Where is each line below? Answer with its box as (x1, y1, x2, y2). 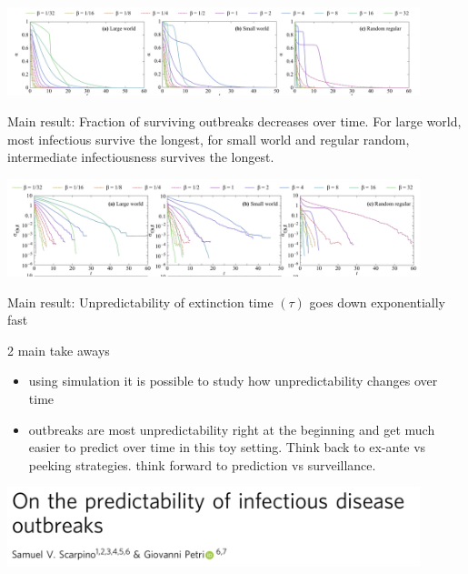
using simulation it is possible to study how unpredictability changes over (28, 371, 438, 390)
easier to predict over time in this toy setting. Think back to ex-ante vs (28, 438, 426, 457)
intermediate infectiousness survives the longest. (7, 147, 274, 166)
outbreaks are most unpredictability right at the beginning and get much (28, 419, 435, 438)
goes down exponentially (309, 292, 445, 311)
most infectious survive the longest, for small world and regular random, (7, 129, 410, 148)
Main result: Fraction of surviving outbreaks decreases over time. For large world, (7, 112, 462, 131)
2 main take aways (7, 340, 110, 359)
